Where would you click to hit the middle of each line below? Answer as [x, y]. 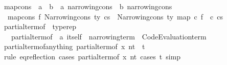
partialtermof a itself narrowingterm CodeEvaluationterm [109, 36]
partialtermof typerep [40, 26]
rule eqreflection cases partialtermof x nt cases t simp [92, 56]
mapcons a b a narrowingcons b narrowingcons [88, 6]
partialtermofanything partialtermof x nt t [74, 46]
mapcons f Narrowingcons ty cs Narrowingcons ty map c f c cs [115, 16]
